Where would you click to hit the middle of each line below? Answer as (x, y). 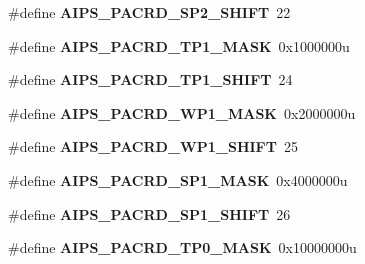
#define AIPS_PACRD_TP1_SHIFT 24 (150, 79)
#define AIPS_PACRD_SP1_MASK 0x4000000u (178, 179)
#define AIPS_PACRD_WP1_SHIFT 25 (153, 146)
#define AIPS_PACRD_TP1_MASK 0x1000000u (179, 45)
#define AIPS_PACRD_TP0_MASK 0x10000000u (182, 247)
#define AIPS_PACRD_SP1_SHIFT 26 (149, 213)
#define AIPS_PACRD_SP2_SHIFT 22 (149, 12)
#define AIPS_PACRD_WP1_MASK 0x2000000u (182, 112)
